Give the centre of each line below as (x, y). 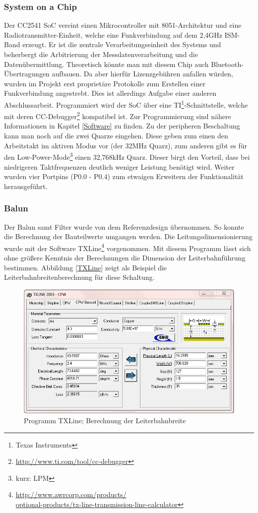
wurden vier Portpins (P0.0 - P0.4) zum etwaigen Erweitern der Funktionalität (124, 176)
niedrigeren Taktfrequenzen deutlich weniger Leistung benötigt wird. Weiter (119, 166)
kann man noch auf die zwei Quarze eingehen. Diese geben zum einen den (116, 136)
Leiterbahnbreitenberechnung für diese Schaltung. (79, 277)
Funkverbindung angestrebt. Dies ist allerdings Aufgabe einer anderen (110, 93)
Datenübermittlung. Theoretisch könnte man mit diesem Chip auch (106, 64)
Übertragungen (27, 74)
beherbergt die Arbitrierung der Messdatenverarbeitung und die (101, 54)
